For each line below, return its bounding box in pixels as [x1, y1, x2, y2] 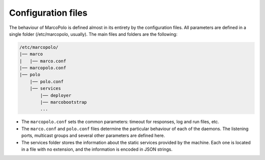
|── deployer [40, 92, 72, 98]
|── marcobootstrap [40, 100, 87, 105]
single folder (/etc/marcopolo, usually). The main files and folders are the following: [9, 31, 178, 37]
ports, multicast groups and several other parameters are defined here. [21, 133, 165, 138]
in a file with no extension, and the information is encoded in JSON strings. [21, 146, 173, 152]
